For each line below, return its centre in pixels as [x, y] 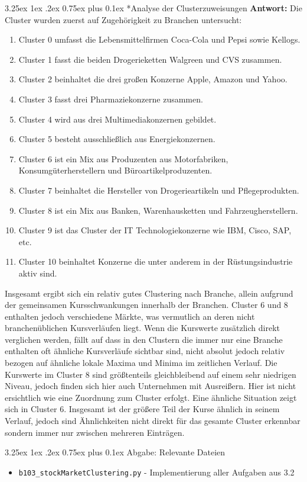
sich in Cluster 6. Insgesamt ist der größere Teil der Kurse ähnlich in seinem [142, 409]
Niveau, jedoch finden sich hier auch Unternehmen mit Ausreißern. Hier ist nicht [151, 386]
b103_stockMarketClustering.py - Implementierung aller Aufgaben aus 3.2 [156, 472]
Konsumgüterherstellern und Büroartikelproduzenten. [115, 170]
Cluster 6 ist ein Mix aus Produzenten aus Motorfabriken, [123, 158]
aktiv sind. [38, 273]
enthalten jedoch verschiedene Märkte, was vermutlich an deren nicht [130, 316]
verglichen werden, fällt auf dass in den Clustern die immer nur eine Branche [144, 339]
